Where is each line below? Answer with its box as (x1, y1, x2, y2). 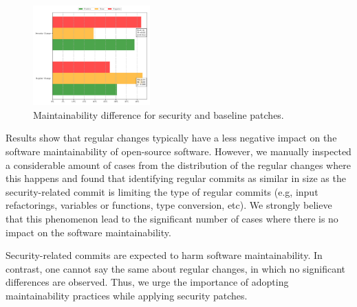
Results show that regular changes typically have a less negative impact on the (6, 130, 337, 145)
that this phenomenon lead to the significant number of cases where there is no (6, 211, 338, 225)
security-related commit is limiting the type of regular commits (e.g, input (6, 184, 318, 198)
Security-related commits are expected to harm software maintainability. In (6, 248, 323, 262)
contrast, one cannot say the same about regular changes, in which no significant (6, 261, 345, 275)
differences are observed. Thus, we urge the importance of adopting (6, 275, 289, 289)
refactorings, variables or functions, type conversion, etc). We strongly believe (6, 198, 332, 212)
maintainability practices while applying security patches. (6, 288, 248, 302)
